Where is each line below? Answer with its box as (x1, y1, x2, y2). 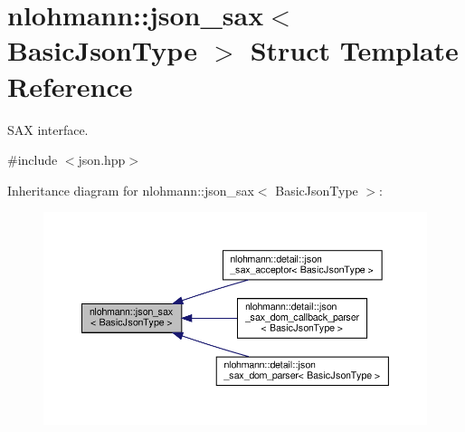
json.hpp (78, 150, 126, 169)
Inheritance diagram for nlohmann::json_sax (7, 180, 254, 199)
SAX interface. (7, 120, 89, 139)
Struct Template (250, 32, 459, 69)
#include (7, 150, 58, 169)
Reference (7, 67, 133, 104)
